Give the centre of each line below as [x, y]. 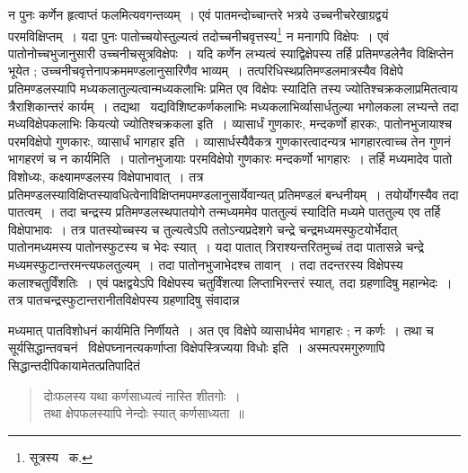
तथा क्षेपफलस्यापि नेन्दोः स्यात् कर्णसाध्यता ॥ [144, 413]
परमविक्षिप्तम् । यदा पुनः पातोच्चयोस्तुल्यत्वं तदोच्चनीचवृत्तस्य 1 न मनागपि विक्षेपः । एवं [199, 34]
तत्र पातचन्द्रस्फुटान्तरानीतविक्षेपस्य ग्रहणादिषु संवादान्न [124, 300]
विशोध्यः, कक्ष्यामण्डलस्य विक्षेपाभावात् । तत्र [106, 176]
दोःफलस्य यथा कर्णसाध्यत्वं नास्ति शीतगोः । [142, 395]
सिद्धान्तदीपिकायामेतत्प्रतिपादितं [74, 365]
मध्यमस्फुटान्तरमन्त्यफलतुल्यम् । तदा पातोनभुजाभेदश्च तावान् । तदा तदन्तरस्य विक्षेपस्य [206, 264]
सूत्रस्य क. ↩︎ [61, 456]
